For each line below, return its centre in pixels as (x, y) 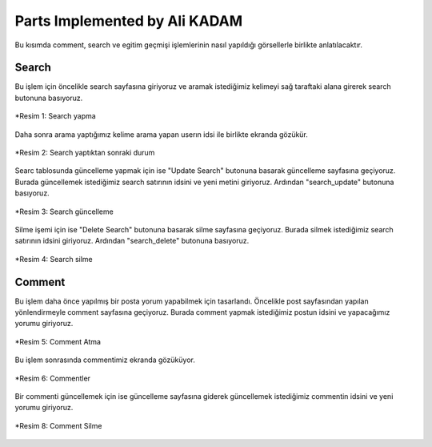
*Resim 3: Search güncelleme (64, 211)
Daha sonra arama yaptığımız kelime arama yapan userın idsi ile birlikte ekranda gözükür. (161, 134)
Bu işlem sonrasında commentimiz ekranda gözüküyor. (105, 360)
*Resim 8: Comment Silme (58, 425)
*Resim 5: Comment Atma (58, 341)
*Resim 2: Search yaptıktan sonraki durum (85, 153)
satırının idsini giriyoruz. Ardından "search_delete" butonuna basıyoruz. (132, 241)
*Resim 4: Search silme (54, 259)
